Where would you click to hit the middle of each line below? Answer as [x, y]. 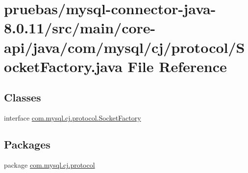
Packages [27, 144]
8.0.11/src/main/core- [80, 28]
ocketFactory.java [63, 66]
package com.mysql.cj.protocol [50, 164]
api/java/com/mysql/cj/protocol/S [124, 47]
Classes [23, 97]
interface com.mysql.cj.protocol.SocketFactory [73, 118]
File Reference [177, 66]
